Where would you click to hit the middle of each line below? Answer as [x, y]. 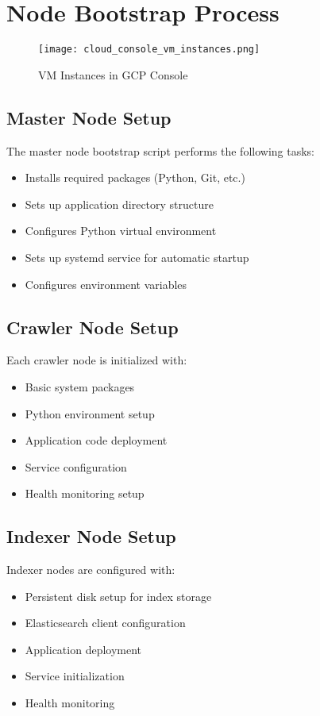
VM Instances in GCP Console [113, 74]
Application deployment [83, 649]
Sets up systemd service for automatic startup [137, 257]
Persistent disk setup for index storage [118, 596]
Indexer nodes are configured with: [91, 570]
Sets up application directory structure [119, 204]
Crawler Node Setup [93, 327]
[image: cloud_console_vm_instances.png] [149, 50]
